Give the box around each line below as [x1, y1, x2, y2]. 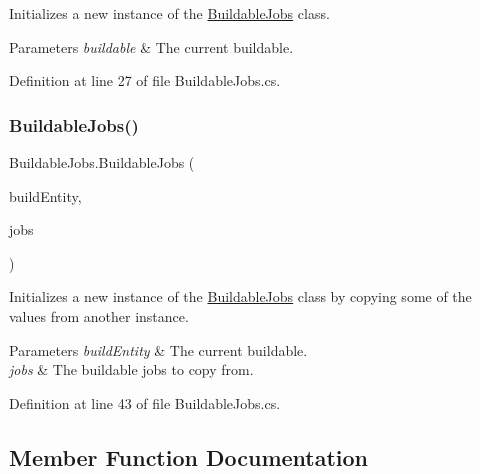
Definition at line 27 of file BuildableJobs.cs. [9, 70, 281, 91]
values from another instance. [9, 305, 189, 326]
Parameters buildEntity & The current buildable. [9, 339, 308, 360]
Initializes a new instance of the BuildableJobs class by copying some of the [9, 286, 472, 307]
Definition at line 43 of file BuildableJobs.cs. [9, 392, 281, 413]
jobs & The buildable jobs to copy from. [9, 359, 254, 380]
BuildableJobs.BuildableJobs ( [9, 152, 195, 172]
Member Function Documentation [9, 441, 369, 472]
